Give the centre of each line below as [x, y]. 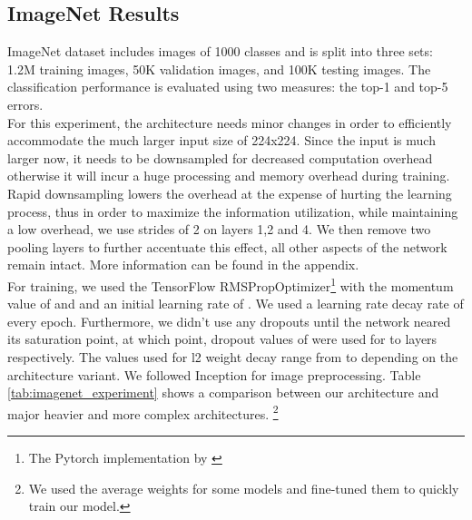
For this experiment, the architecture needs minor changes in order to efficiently [230, 122]
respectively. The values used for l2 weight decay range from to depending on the [233, 356]
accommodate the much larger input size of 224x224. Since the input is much [221, 140]
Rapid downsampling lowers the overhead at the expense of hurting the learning [230, 193]
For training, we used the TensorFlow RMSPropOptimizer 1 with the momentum [231, 284]
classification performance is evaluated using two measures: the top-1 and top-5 [228, 87]
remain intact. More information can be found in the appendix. [183, 265]
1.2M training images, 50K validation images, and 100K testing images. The [219, 69]
